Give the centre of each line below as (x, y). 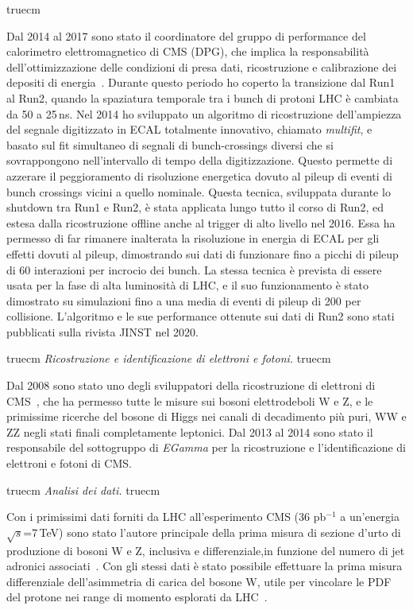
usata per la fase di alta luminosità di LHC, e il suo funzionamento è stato (187, 285)
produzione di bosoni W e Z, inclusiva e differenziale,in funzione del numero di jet (206, 550)
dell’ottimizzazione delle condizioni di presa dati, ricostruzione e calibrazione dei (202, 66)
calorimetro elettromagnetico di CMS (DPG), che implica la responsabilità (188, 51)
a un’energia (370, 517)
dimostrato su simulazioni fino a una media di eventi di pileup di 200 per (184, 300)
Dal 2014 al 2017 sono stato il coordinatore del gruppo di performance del (186, 35)
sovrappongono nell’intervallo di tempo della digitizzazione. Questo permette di (200, 160)
